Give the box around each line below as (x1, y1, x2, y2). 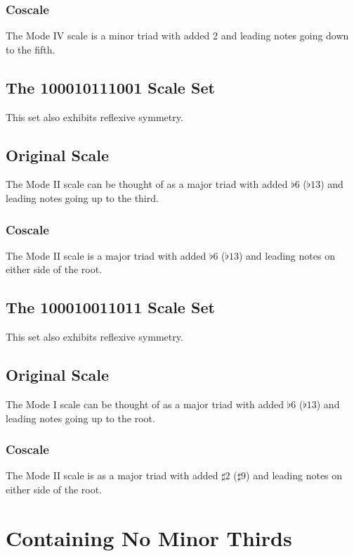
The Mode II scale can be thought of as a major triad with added (6, 177, 288, 191)
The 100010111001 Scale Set (6, 76, 215, 98)
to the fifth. (6, 42, 55, 56)
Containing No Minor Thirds (6, 523, 292, 552)
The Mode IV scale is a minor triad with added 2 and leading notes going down (6, 28, 349, 43)
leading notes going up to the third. (6, 191, 159, 205)
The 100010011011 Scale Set (6, 296, 215, 318)
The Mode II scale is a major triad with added (6, 248, 206, 263)
